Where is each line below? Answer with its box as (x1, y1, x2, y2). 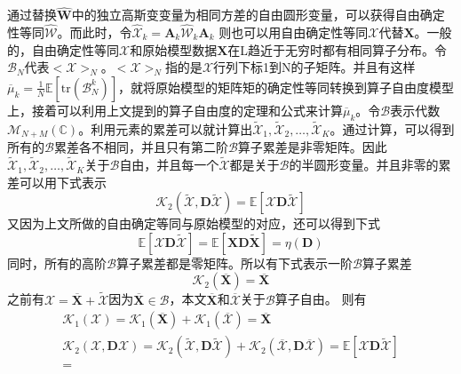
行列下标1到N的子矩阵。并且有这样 (213, 58, 416, 76)
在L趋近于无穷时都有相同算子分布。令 (227, 40, 448, 59)
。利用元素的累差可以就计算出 (78, 119, 253, 138)
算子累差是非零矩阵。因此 (237, 138, 387, 156)
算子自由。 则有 (274, 290, 367, 308)
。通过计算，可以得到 (330, 119, 455, 138)
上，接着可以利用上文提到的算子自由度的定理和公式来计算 (7, 100, 343, 119)
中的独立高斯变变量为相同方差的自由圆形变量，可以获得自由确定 (71, 5, 445, 24)
